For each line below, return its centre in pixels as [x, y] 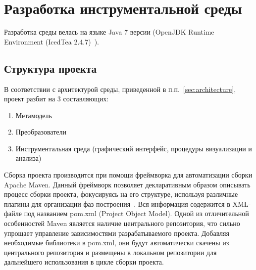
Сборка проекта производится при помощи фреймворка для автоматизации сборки [128, 175]
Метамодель [34, 115]
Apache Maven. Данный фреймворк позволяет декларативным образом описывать [127, 184]
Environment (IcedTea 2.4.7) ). [51, 41]
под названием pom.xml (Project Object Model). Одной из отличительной [136, 213]
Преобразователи [41, 132]
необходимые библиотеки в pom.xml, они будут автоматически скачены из [117, 243]
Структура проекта [50, 68]
